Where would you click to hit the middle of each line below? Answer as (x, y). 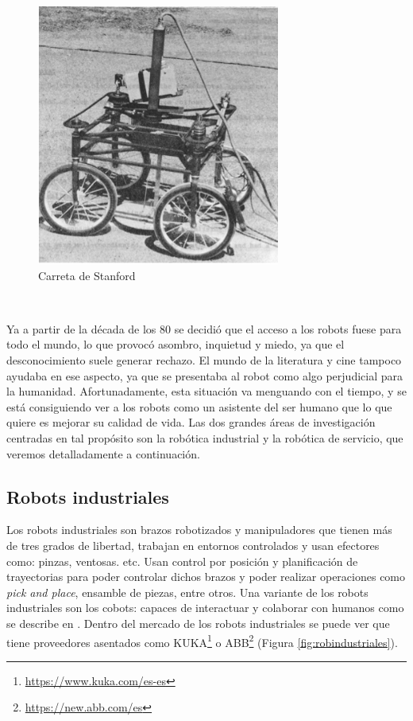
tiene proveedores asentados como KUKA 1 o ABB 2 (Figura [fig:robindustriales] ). (202, 641)
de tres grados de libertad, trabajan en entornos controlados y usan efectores (193, 545)
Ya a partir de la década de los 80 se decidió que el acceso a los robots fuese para (204, 328)
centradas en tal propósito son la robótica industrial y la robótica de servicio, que (205, 438)
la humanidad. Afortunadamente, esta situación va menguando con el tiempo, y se (206, 391)
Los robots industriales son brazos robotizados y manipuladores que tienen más (199, 530)
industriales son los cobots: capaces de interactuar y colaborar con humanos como (205, 608)
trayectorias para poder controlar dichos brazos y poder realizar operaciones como (206, 577)
